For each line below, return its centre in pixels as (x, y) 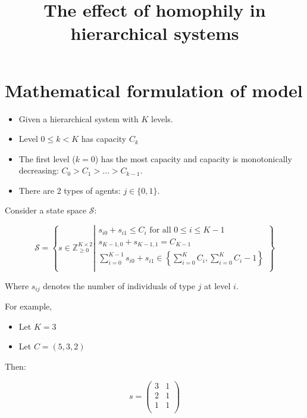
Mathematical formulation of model (154, 90)
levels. (162, 118)
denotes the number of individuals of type (119, 285)
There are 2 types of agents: (70, 190)
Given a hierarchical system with (79, 118)
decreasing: (39, 170)
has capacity (104, 139)
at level (217, 285)
